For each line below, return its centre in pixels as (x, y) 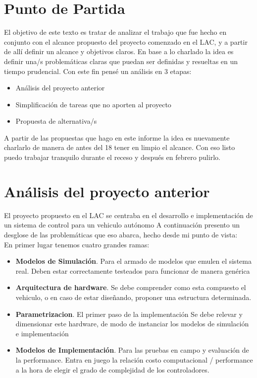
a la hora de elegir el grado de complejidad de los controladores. (112, 369)
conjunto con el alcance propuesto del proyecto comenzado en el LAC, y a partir (126, 41)
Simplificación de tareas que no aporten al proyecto (93, 104)
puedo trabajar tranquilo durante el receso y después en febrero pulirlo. (112, 157)
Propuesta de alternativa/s (56, 121)
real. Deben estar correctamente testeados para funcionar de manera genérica (133, 270)
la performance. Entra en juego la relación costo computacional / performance (134, 359)
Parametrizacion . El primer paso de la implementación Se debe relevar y (129, 314)
